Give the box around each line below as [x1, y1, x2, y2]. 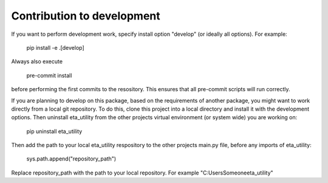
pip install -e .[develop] [26, 44, 84, 51]
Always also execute [11, 58, 63, 65]
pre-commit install [26, 72, 72, 79]
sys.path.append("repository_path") [26, 155, 117, 162]
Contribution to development [11, 9, 160, 22]
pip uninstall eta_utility [26, 128, 83, 135]
